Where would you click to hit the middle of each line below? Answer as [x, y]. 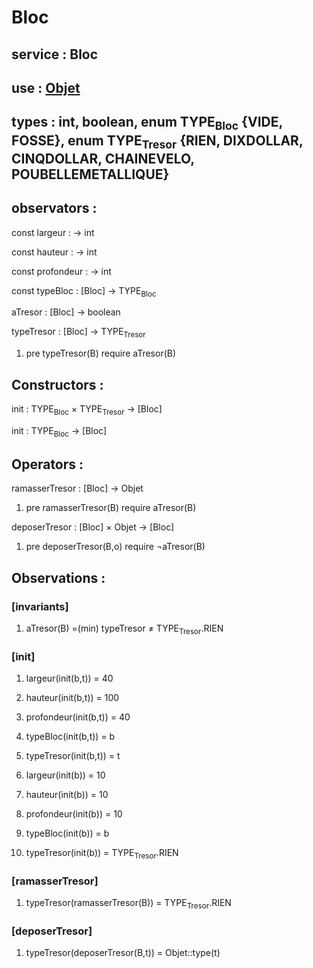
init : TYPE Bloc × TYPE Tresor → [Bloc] [87, 409]
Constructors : [57, 384]
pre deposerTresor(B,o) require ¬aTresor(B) [115, 547]
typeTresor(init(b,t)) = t [73, 756]
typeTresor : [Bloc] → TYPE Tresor [78, 333]
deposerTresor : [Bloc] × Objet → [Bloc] [93, 527]
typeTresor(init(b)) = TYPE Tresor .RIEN [102, 854]
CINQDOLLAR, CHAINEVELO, [103, 158]
